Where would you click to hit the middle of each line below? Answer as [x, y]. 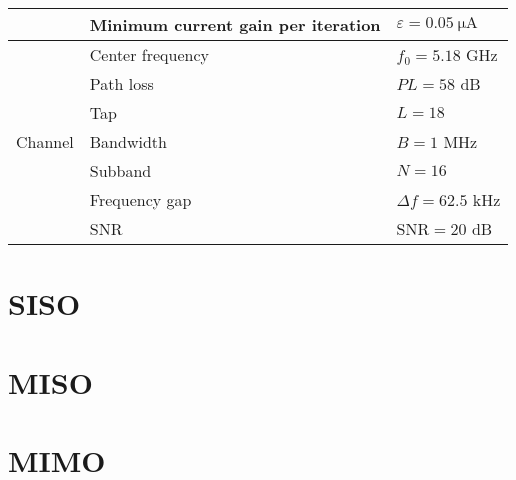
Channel [45, 141]
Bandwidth [128, 141]
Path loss [121, 83]
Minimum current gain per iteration [235, 24]
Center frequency [149, 54]
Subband [120, 170]
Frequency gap [140, 199]
